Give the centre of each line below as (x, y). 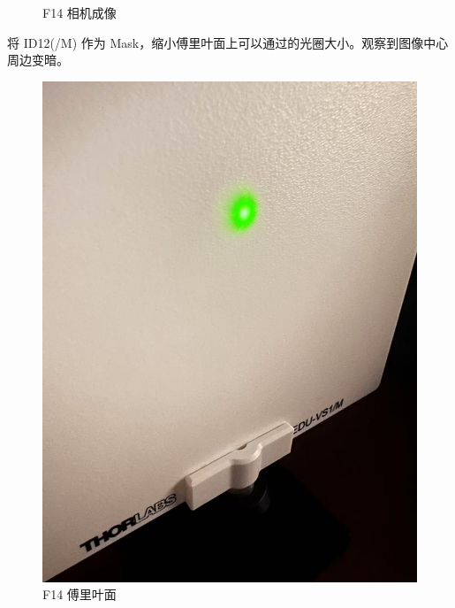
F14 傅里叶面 (80, 594)
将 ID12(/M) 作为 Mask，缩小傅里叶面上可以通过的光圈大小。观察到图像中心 (228, 42)
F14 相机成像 (80, 12)
